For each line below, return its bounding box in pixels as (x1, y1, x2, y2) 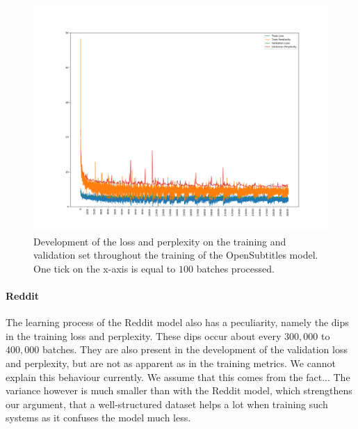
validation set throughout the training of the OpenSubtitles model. (33, 248, 318, 262)
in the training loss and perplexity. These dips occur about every (6, 328, 282, 343)
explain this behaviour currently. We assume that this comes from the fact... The (6, 369, 350, 384)
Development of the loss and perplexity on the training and (33, 234, 286, 248)
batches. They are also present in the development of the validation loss (42, 342, 348, 357)
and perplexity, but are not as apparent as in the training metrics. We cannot (6, 355, 336, 370)
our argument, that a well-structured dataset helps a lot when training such (6, 396, 328, 411)
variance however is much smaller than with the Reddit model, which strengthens (6, 383, 352, 398)
